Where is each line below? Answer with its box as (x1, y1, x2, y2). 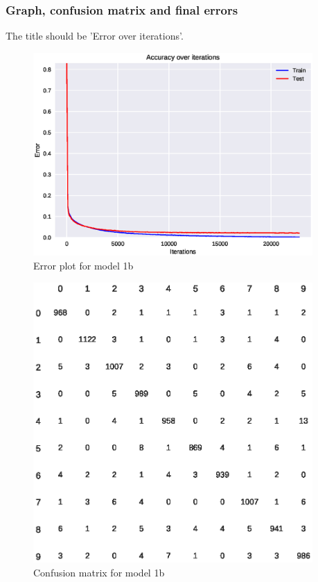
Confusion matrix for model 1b (33, 565, 165, 579)
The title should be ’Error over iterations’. (6, 28, 184, 43)
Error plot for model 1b (33, 258, 134, 273)
